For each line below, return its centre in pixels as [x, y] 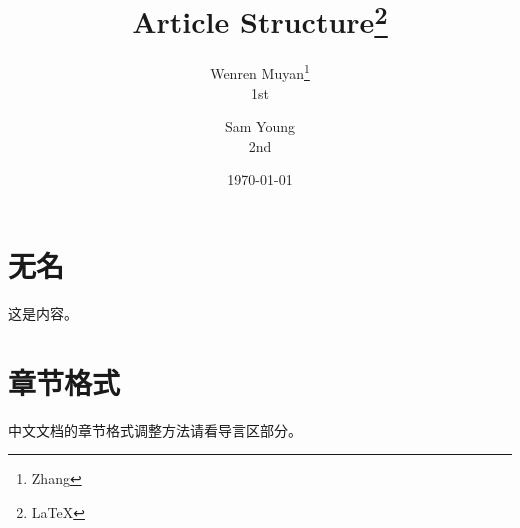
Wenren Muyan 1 [260, 72]
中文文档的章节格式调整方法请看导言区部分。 [155, 429]
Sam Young [259, 126]
